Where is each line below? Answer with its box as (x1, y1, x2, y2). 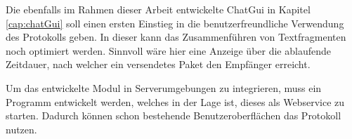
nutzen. (6, 121, 37, 136)
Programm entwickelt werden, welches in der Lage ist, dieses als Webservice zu (6, 94, 345, 109)
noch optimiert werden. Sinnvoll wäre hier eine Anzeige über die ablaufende (6, 43, 331, 58)
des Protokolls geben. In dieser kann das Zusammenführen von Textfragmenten (6, 29, 346, 44)
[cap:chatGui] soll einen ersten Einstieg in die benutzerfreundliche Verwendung (6, 15, 344, 30)
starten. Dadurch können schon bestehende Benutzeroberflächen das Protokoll (6, 108, 341, 123)
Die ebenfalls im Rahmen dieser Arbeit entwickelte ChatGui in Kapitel (6, 2, 311, 16)
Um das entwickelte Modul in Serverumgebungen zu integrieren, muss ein (6, 80, 322, 95)
